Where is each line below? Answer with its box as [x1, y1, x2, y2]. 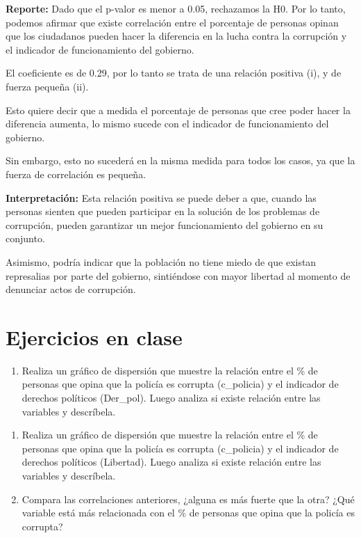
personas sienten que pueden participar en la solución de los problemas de [6, 204, 320, 219]
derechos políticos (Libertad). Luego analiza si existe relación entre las [22, 454, 321, 469]
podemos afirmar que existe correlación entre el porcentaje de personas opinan [6, 15, 339, 29]
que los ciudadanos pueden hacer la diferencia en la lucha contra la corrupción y [6, 29, 347, 43]
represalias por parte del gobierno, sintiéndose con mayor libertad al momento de [6, 268, 351, 283]
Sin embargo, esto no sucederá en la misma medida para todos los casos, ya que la [6, 153, 355, 168]
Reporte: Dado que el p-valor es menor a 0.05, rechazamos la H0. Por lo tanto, [6, 1, 346, 15]
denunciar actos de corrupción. [6, 282, 136, 296]
